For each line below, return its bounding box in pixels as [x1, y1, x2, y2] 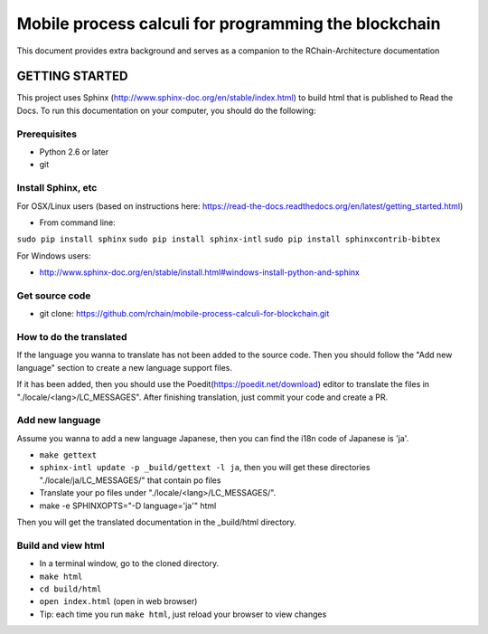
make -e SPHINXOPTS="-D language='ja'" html [39, 500, 217, 511]
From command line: [39, 217, 117, 228]
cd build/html [39, 583, 102, 594]
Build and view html [16, 539, 106, 552]
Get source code [16, 289, 91, 302]
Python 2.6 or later [39, 146, 109, 157]
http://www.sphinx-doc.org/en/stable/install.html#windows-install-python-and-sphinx [39, 267, 361, 278]
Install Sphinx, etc [16, 182, 98, 194]
